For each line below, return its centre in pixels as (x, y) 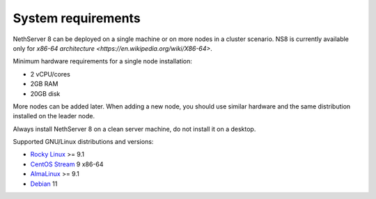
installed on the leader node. (54, 116)
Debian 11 (44, 184)
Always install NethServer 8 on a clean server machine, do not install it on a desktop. (134, 129)
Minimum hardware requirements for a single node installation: (103, 61)
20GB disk (45, 93)
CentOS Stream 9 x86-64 (67, 164)
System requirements (77, 18)
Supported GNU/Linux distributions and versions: (83, 142)
